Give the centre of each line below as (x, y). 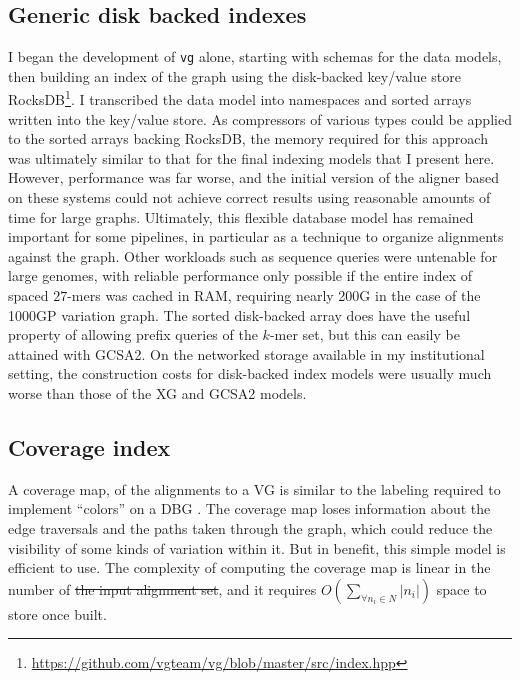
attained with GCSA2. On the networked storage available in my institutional (246, 353)
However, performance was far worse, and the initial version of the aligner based (253, 177)
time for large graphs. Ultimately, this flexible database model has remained (241, 216)
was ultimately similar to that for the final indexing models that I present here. (251, 157)
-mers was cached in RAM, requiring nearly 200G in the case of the (274, 295)
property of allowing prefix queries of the (133, 334)
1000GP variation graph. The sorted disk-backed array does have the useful (239, 314)
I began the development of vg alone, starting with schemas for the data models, (255, 56)
